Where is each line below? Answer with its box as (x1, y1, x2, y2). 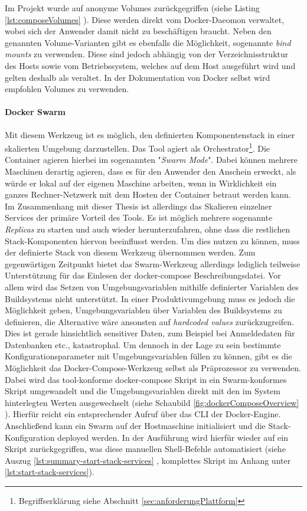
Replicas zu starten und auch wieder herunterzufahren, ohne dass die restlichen (5, 222, 290, 235)
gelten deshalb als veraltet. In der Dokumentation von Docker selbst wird (5, 71, 270, 83)
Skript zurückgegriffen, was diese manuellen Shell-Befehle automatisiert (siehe (5, 443, 286, 455)
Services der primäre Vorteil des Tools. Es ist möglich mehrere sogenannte (5, 211, 273, 224)
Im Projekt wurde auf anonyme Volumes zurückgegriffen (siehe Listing (5, 2, 260, 14)
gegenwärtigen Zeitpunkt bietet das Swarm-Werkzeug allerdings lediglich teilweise (5, 257, 301, 270)
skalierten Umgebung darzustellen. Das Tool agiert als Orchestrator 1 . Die (5, 140, 270, 154)
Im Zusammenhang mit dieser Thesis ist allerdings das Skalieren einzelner (5, 199, 272, 212)
